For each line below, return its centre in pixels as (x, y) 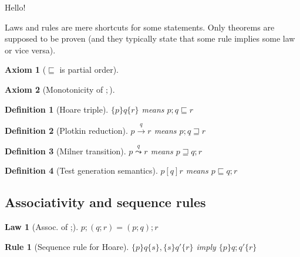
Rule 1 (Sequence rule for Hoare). (67, 246)
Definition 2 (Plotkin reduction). (66, 130)
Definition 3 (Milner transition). (65, 151)
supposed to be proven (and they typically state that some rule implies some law (150, 38)
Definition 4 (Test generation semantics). (81, 170)
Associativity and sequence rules (105, 202)
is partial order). (89, 70)
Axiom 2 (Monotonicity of (54, 89)
